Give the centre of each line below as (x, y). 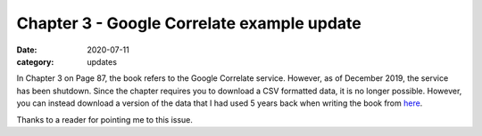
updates (102, 61)
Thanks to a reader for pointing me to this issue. (105, 119)
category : (35, 61)
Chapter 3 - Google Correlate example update (189, 23)
